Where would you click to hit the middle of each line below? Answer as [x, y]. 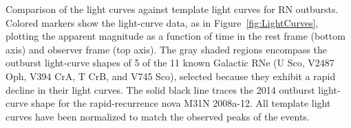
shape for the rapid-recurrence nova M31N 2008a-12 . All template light [181, 103]
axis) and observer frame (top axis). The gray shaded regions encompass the [166, 49]
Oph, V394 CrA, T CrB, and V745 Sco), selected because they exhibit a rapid [171, 76]
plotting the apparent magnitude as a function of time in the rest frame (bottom [175, 36]
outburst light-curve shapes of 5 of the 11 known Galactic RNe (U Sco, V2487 [170, 63]
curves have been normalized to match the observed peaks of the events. [158, 116]
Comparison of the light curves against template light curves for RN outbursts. [172, 9]
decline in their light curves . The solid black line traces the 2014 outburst [160, 89]
